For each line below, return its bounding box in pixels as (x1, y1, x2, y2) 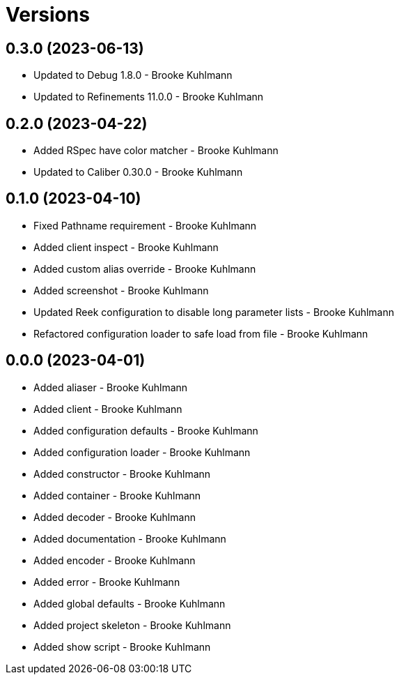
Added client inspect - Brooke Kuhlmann (33, 241, 219, 253)
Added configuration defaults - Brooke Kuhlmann (33, 424, 258, 437)
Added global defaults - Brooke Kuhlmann (33, 597, 226, 610)
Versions (6, 3, 90, 27)
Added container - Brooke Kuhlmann (33, 489, 201, 501)
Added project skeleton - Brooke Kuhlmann (33, 619, 231, 631)
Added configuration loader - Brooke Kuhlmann (33, 446, 251, 458)
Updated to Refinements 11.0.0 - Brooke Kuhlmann (33, 91, 264, 103)
